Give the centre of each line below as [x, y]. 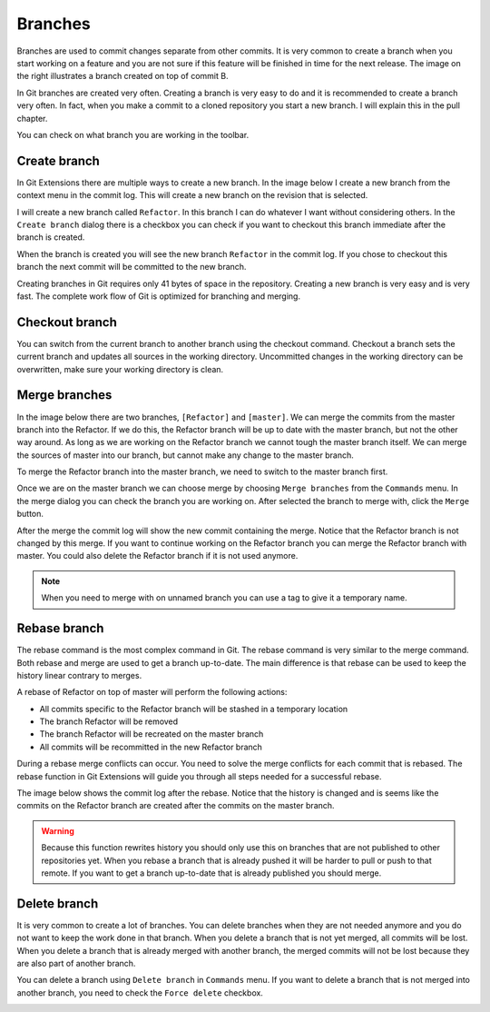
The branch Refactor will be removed [109, 721]
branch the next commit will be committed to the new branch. [132, 267]
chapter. [32, 118]
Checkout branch [67, 322]
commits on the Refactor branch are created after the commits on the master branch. [176, 806]
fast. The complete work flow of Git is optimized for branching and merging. [159, 296]
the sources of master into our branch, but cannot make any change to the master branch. [185, 455]
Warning [58, 830]
